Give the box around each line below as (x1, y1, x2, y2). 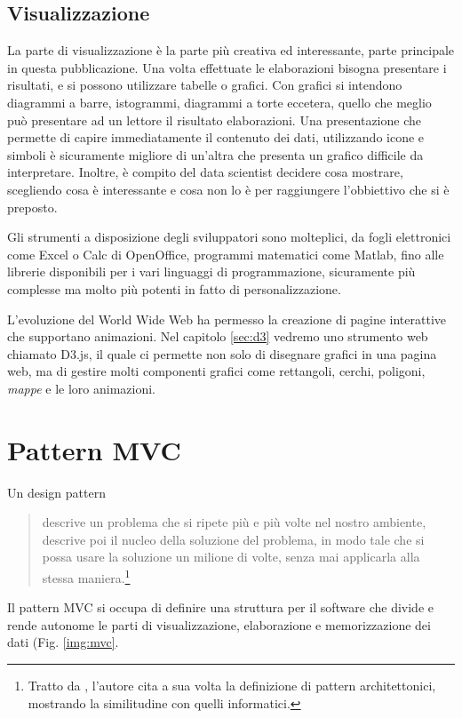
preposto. (7, 197, 58, 216)
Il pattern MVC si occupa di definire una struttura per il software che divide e (7, 598, 434, 617)
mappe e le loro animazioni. (7, 379, 156, 397)
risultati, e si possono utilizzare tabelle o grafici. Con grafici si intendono (7, 76, 402, 94)
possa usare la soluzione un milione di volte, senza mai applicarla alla (42, 547, 420, 566)
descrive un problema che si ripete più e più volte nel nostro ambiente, (42, 513, 426, 531)
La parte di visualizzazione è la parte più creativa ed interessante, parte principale (7, 41, 455, 60)
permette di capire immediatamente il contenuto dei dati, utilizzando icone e (7, 128, 425, 147)
